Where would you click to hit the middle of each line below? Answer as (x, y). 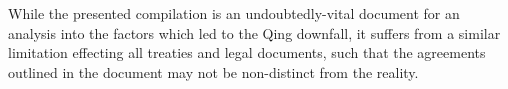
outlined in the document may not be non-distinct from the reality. (213, 71)
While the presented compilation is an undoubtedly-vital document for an (234, 13)
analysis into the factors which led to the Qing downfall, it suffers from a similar (254, 32)
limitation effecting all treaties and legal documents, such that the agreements (247, 52)
